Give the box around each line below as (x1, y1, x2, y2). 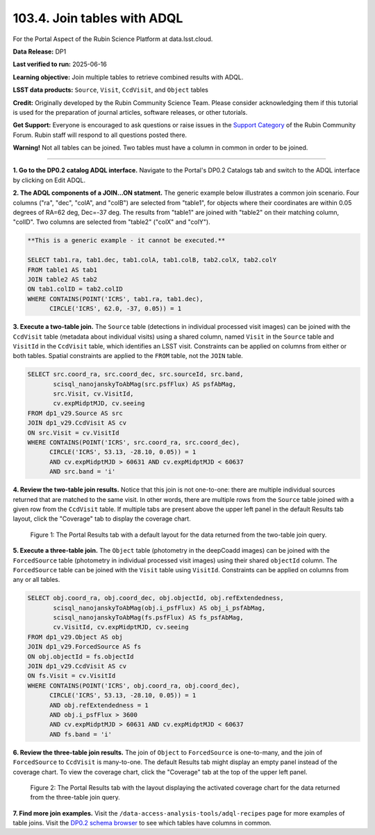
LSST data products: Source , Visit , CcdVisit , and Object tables (12, 86, 208, 94)
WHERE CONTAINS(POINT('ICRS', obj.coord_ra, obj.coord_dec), (27, 681, 240, 690)
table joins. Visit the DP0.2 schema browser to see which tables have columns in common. (12, 819, 272, 827)
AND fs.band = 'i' (49, 730, 112, 738)
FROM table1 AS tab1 (27, 266, 97, 274)
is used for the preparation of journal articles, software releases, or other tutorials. (12, 108, 248, 116)
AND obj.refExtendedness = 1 (49, 701, 149, 709)
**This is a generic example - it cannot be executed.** (27, 236, 226, 245)
